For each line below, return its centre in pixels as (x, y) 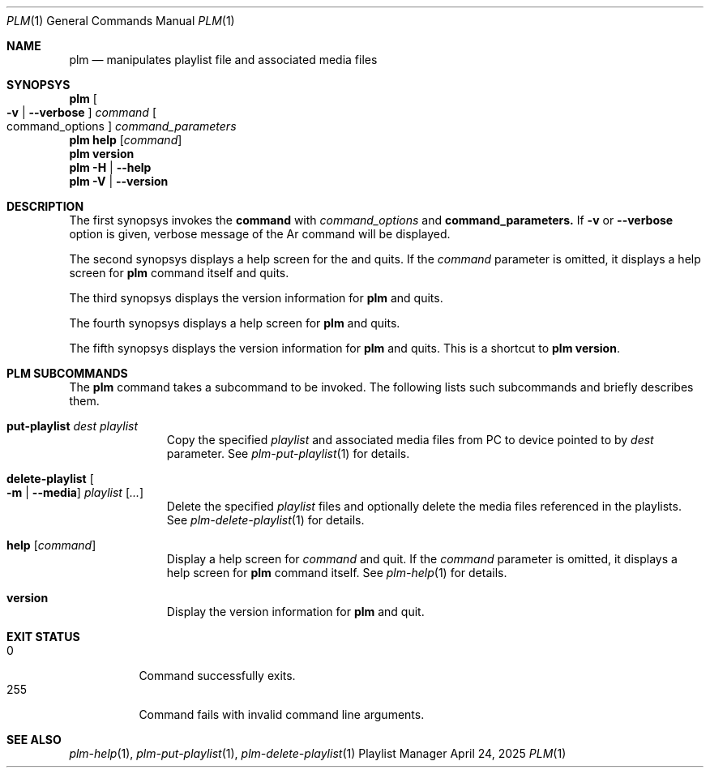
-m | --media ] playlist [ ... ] (75, 492)
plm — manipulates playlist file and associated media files (223, 60)
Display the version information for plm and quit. (295, 612)
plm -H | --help (110, 167)
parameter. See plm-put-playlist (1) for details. (288, 453)
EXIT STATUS (43, 637)
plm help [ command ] (126, 140)
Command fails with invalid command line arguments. (282, 714)
